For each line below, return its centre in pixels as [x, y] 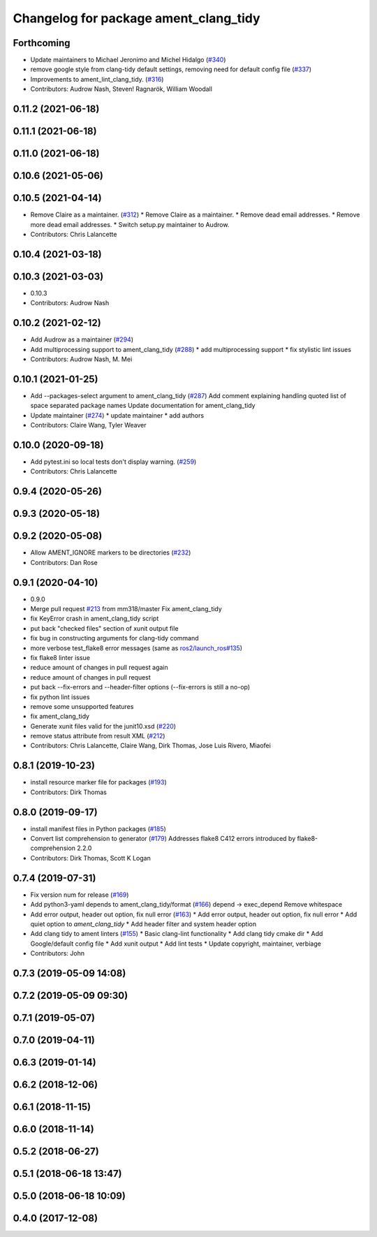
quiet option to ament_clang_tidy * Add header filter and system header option [143, 924]
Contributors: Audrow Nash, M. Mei [81, 359]
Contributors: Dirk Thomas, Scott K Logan [91, 858]
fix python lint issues [60, 697]
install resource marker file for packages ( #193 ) [98, 782]
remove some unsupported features [82, 706]
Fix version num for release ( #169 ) [80, 895]
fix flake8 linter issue [60, 657]
